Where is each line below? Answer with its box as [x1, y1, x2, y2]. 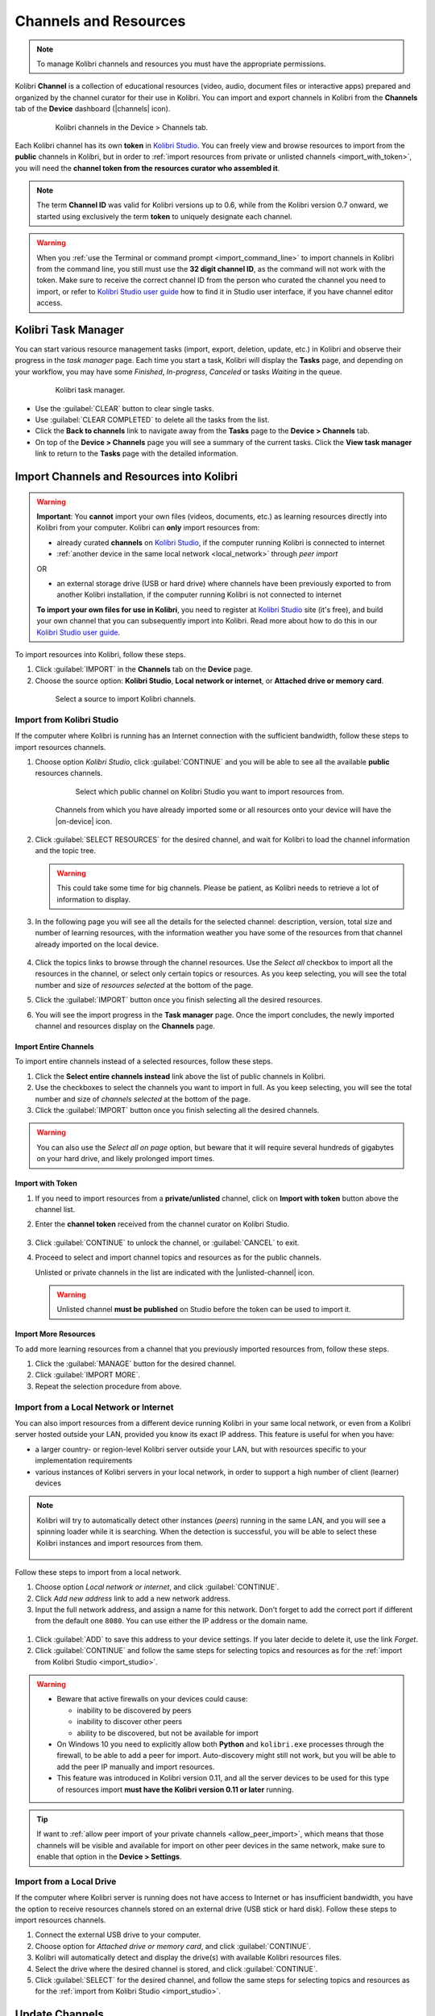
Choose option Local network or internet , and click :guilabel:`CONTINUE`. [35, 1582, 280, 1592]
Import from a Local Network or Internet [14, 1402, 174, 1413]
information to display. [56, 894, 131, 904]
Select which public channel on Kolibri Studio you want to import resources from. [75, 786, 345, 796]
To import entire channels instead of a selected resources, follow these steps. [14, 1056, 273, 1066]
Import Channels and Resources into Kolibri [14, 470, 238, 484]
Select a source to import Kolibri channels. [55, 694, 197, 704]
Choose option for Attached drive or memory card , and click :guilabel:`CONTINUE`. [35, 1941, 312, 1951]
